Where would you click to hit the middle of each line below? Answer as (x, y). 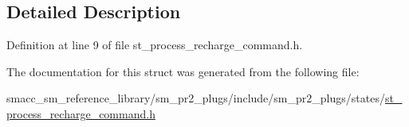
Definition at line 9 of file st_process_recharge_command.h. (155, 45)
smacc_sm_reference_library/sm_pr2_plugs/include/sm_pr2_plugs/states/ (196, 98)
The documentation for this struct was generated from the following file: (183, 71)
